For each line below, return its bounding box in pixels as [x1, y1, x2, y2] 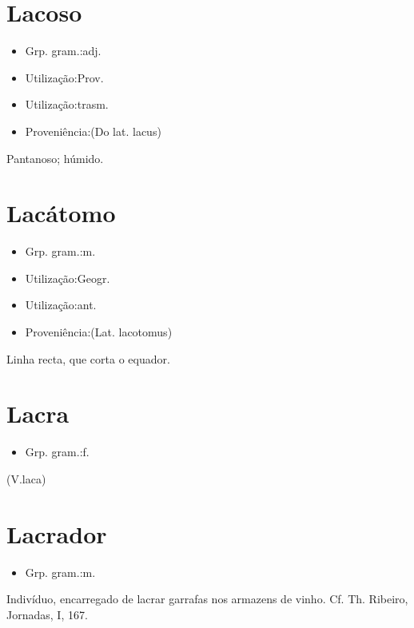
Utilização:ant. [25, 296, 97, 313]
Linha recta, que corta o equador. [6, 350, 170, 367]
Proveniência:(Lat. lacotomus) [25, 324, 173, 340]
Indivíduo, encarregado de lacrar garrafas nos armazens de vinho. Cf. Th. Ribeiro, [6, 590, 408, 607]
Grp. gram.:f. [25, 443, 90, 460]
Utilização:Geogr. [25, 269, 110, 286]
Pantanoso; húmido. [6, 149, 104, 166]
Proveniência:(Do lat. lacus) [25, 122, 161, 139]
